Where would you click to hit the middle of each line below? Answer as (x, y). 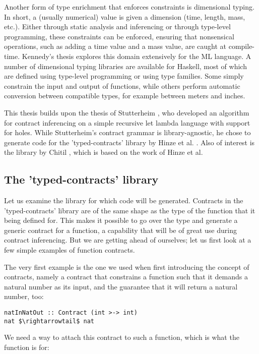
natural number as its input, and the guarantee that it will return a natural (121, 286)
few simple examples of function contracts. (70, 250)
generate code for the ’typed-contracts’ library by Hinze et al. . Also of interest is (129, 142)
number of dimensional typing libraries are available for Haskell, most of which (125, 66)
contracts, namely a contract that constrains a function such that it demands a (126, 277)
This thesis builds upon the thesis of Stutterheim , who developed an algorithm (127, 112)
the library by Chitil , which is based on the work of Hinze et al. (104, 152)
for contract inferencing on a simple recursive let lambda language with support (127, 122)
